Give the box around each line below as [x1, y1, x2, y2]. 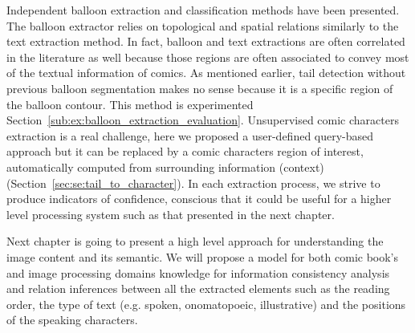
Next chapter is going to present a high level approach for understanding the [6, 233, 384, 250]
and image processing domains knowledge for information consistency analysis [6, 264, 390, 281]
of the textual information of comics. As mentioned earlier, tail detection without [6, 64, 406, 81]
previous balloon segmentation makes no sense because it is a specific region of [6, 79, 393, 96]
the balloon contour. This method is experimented [6, 95, 254, 112]
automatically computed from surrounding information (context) [6, 158, 324, 175]
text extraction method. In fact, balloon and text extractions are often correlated [6, 33, 405, 50]
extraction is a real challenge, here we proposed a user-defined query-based [6, 127, 374, 144]
